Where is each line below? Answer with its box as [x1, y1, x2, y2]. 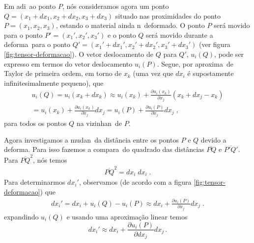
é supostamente [187, 68, 234, 78]
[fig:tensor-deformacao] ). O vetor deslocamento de [4, 49, 153, 59]
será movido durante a [146, 29, 213, 40]
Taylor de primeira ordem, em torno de [4, 68, 122, 78]
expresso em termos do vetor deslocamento [4, 58, 133, 69]
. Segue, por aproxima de [157, 58, 233, 69]
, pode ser [214, 49, 244, 59]
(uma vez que [133, 68, 173, 78]
